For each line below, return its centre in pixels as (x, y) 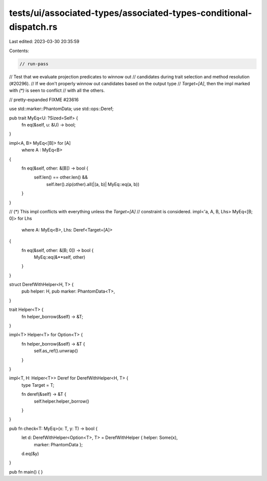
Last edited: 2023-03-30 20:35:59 (44, 42)
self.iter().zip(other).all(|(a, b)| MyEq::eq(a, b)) (93, 184)
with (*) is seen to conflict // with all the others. (57, 90)
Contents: (19, 51)
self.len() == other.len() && (61, 177)
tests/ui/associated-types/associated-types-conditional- (131, 13)
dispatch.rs (33, 27)
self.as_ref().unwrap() (56, 351)
